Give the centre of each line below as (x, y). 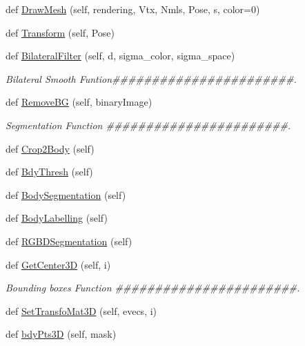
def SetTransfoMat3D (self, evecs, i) (81, 310)
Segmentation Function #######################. (148, 125)
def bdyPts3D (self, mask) (61, 334)
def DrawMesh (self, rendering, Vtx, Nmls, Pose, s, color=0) (133, 9)
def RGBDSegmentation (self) (69, 241)
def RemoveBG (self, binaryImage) (79, 102)
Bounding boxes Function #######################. (153, 288)
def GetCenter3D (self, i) (58, 264)
